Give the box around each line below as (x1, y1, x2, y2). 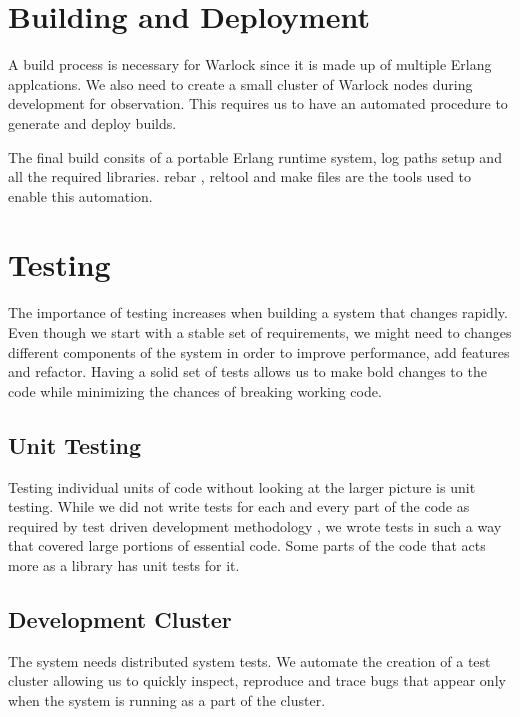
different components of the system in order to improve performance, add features (8, 341, 510, 362)
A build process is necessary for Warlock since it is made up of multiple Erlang (8, 54, 492, 75)
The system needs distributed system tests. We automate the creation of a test (8, 650, 491, 671)
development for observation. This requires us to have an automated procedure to (8, 93, 508, 114)
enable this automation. (8, 185, 153, 206)
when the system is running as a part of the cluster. (8, 689, 326, 710)
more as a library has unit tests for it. (8, 554, 240, 575)
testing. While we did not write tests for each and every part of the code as (8, 496, 470, 517)
